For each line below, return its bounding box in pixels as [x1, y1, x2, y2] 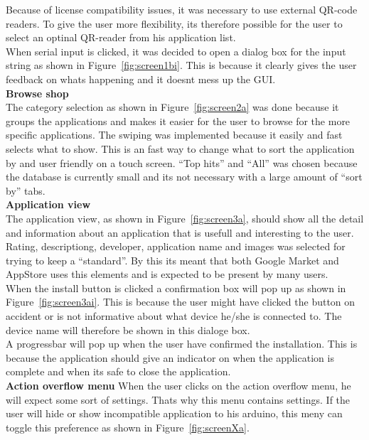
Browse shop [6, 85, 69, 100]
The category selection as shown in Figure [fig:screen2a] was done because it [6, 100, 339, 114]
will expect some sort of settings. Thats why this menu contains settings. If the [6, 392, 351, 407]
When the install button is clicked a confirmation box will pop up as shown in [6, 280, 346, 295]
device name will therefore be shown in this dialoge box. [6, 322, 250, 337]
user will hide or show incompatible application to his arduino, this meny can [6, 406, 343, 421]
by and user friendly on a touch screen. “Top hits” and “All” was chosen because [6, 155, 358, 170]
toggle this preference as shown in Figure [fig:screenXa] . [6, 419, 250, 434]
